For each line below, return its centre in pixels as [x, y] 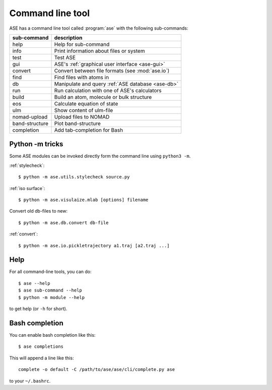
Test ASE [65, 57]
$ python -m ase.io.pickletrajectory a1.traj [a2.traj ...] [94, 246]
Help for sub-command [82, 44]
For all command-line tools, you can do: [50, 272]
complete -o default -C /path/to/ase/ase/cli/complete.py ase [97, 370]
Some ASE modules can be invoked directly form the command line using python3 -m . [100, 156]
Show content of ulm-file [84, 110]
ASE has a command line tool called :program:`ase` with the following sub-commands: [99, 28]
